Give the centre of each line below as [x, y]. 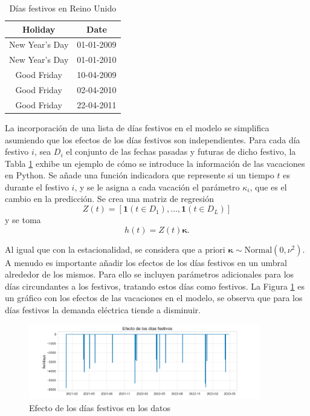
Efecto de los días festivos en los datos [100, 407]
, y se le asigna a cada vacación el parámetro [157, 187]
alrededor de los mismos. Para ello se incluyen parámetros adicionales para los [150, 274]
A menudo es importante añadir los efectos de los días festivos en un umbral [146, 262]
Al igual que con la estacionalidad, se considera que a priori [115, 249]
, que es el [268, 187]
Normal [258, 250]
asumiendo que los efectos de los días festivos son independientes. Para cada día [153, 139]
